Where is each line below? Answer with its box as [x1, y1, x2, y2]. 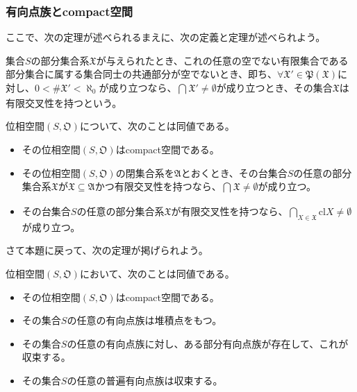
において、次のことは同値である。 [79, 266, 235, 280]
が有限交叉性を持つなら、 [171, 203, 288, 218]
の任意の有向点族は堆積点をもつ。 [67, 313, 222, 327]
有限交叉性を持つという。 [6, 95, 122, 110]
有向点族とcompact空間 [6, 2, 133, 19]
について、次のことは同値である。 [79, 119, 235, 133]
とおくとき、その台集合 [181, 165, 288, 180]
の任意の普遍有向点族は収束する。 [67, 373, 223, 387]
